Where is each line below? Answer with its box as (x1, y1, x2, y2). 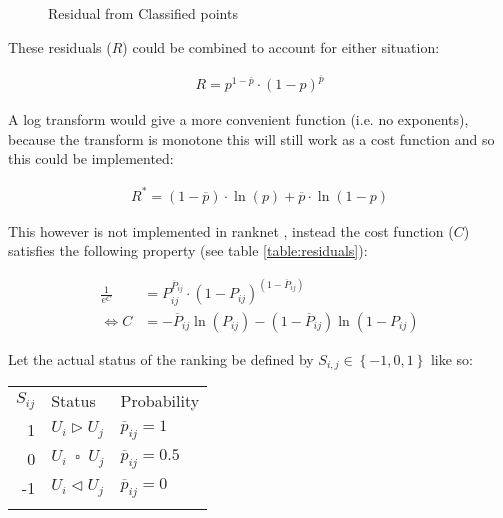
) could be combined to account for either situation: (122, 36, 440, 57)
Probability (120, 389, 200, 413)
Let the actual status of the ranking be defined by (8, 348, 314, 369)
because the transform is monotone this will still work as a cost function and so (8, 128, 495, 149)
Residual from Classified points (48, 3, 238, 23)
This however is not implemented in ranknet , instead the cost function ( (8, 220, 454, 241)
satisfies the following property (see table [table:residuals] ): (8, 240, 368, 261)
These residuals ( (8, 36, 112, 57)
